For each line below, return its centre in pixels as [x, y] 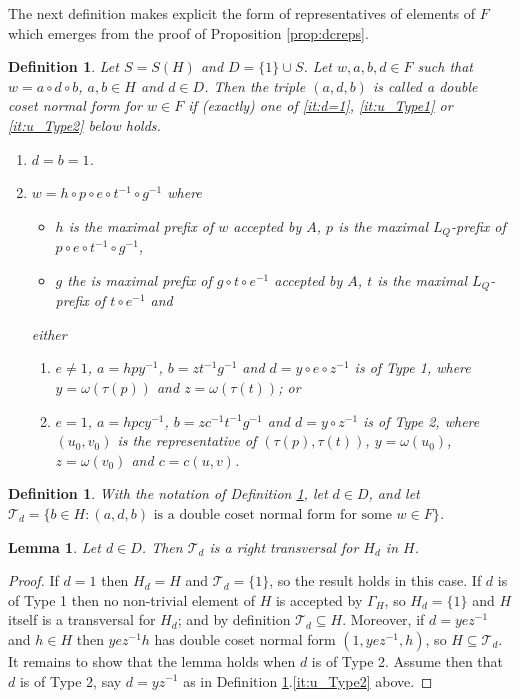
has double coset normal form [245, 638]
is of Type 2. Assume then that [407, 660]
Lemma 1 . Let [54, 546]
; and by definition [234, 619]
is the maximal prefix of [141, 225]
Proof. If [33, 580]
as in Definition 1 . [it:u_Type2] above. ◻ [308, 680]
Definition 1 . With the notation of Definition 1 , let [168, 493]
